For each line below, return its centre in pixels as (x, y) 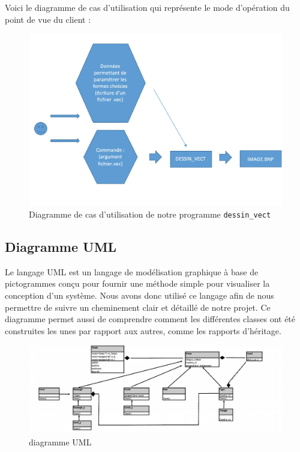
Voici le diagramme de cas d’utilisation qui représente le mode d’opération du (147, 7)
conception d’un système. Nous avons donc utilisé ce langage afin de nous (139, 295)
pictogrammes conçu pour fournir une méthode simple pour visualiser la (137, 283)
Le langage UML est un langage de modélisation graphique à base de (132, 271)
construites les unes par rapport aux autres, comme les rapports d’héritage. (143, 330)
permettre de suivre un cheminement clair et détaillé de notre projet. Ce (138, 307)
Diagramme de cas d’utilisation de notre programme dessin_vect (150, 214)
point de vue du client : (48, 19)
